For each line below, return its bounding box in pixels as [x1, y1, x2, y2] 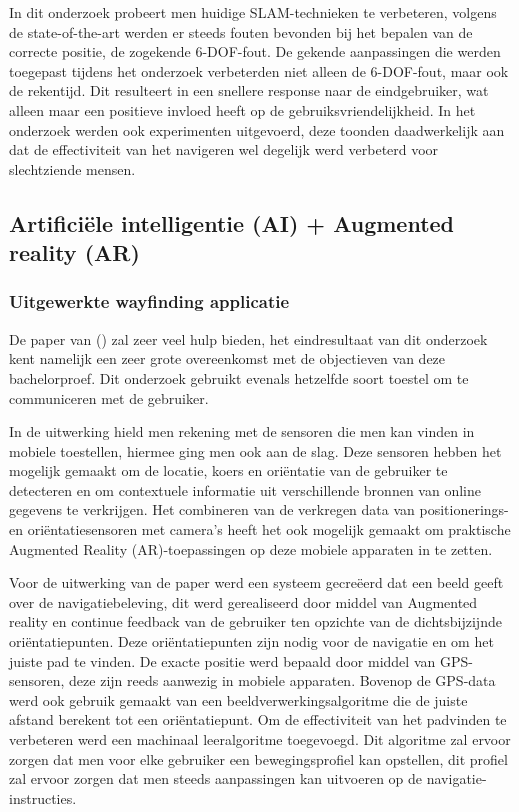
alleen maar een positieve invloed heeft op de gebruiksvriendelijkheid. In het [9, 99, 476, 120]
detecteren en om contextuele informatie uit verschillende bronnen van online [9, 479, 481, 500]
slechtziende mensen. [9, 158, 136, 179]
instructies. [9, 787, 77, 808]
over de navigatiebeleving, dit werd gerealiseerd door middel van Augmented [9, 591, 478, 612]
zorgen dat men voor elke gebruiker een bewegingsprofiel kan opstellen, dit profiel [9, 748, 508, 769]
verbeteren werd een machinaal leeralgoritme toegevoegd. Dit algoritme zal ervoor [9, 729, 511, 750]
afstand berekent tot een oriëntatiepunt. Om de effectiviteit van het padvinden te [9, 709, 507, 730]
